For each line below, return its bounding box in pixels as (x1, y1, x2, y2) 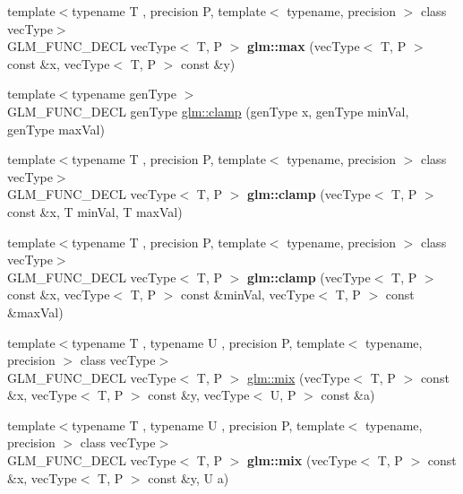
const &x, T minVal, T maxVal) (7, 202, 183, 221)
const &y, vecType (148, 386, 250, 404)
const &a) (321, 386, 375, 404)
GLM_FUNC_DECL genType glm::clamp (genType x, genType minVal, (7, 101, 409, 120)
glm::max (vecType (247, 37, 360, 56)
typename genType (72, 84, 176, 103)
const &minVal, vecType (180, 285, 315, 304)
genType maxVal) (7, 119, 105, 138)
